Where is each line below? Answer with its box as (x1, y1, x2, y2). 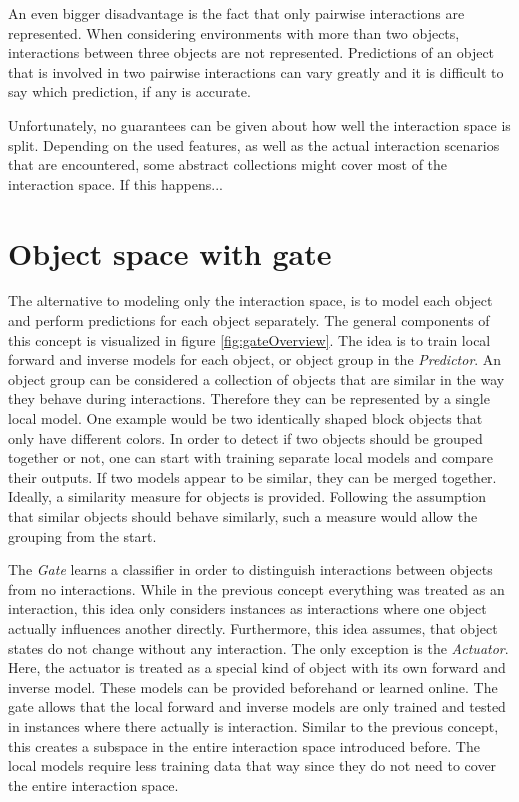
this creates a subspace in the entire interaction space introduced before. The (8, 735, 480, 756)
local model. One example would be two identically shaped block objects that (8, 408, 483, 429)
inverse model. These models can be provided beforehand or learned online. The (8, 676, 498, 697)
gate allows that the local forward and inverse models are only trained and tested (8, 696, 506, 717)
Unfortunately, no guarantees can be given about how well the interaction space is (8, 114, 511, 135)
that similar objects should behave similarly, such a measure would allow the (8, 506, 478, 526)
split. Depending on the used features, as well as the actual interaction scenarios (8, 134, 500, 155)
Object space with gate (8, 232, 332, 273)
